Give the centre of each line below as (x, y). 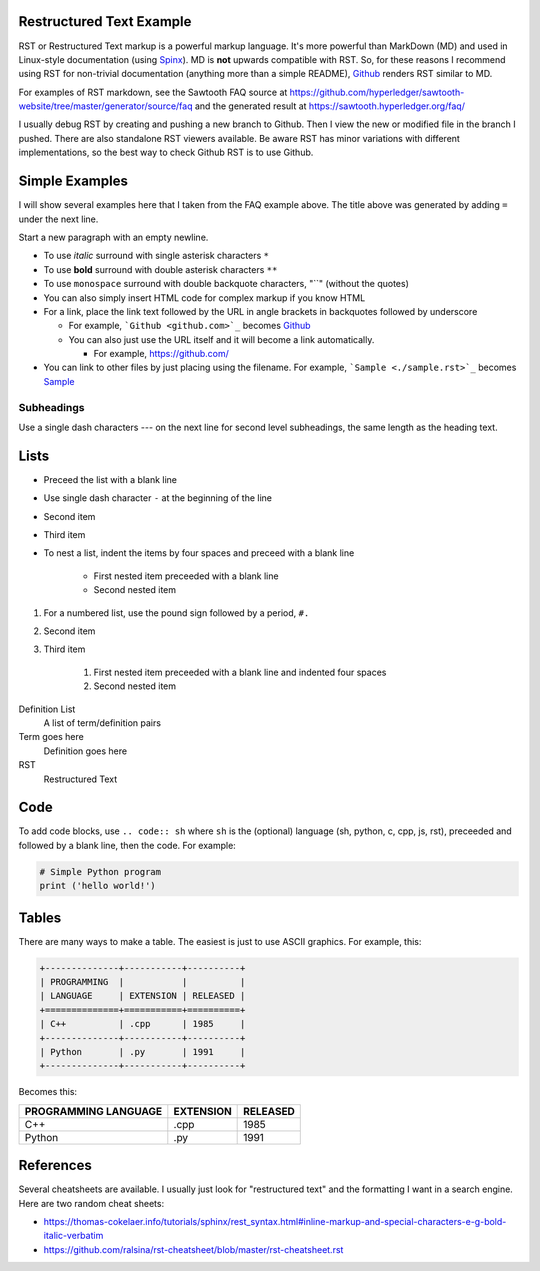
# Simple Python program (100, 871)
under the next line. (58, 219)
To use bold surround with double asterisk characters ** (160, 269)
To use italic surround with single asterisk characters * (156, 256)
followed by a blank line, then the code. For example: (127, 845)
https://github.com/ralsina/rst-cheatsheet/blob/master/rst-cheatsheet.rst (193, 1249)
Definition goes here (85, 751)
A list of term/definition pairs (102, 722)
